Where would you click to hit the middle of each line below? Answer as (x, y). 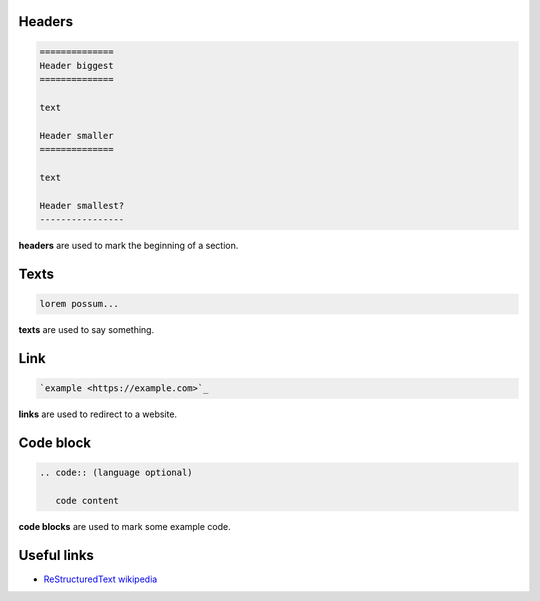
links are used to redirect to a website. (98, 414)
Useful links (56, 555)
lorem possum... (79, 304)
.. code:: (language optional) (116, 473)
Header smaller (76, 135)
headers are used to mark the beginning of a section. (128, 246)
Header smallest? (82, 205)
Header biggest (76, 65)
